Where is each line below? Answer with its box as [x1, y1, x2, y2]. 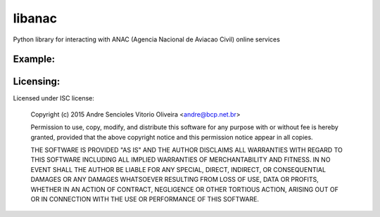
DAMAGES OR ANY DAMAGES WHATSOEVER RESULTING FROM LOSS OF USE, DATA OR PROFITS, [30, 176, 319, 184]
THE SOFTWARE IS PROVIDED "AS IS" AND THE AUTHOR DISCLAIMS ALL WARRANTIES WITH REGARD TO [30, 146, 343, 154]
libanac [13, 11, 58, 26]
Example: [13, 53, 56, 65]
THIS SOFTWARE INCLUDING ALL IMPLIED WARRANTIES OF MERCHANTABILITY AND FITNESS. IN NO [30, 155, 331, 164]
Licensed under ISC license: [13, 94, 94, 103]
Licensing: [13, 76, 61, 88]
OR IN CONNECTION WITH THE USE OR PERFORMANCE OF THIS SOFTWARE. [30, 195, 260, 203]
